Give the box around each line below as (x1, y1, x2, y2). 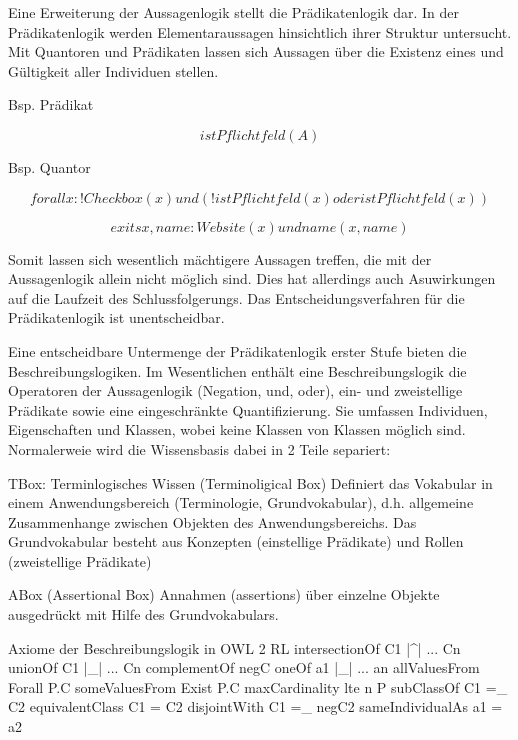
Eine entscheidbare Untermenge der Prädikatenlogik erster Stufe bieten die (8, 340, 467, 361)
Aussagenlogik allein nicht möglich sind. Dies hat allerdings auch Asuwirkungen (8, 268, 496, 289)
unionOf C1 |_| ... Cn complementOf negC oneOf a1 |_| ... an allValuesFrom (8, 657, 480, 678)
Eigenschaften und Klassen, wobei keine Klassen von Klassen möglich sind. (8, 419, 466, 440)
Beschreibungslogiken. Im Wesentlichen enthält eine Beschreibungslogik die (8, 360, 467, 381)
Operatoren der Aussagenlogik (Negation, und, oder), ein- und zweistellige (8, 380, 463, 401)
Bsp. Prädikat (8, 94, 94, 115)
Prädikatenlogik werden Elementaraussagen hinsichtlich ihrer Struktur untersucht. (8, 21, 512, 42)
